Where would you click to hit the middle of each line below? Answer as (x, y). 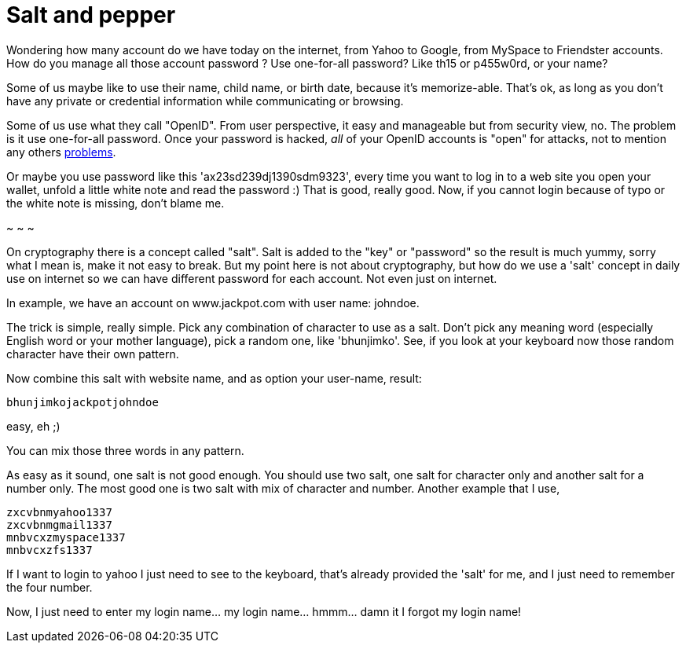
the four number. (50, 587)
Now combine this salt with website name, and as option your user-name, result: (214, 378)
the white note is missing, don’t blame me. (116, 203)
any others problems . (61, 152)
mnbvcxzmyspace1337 (66, 537)
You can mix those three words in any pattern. (125, 450)
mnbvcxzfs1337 (50, 550)
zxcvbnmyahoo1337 (59, 512)
